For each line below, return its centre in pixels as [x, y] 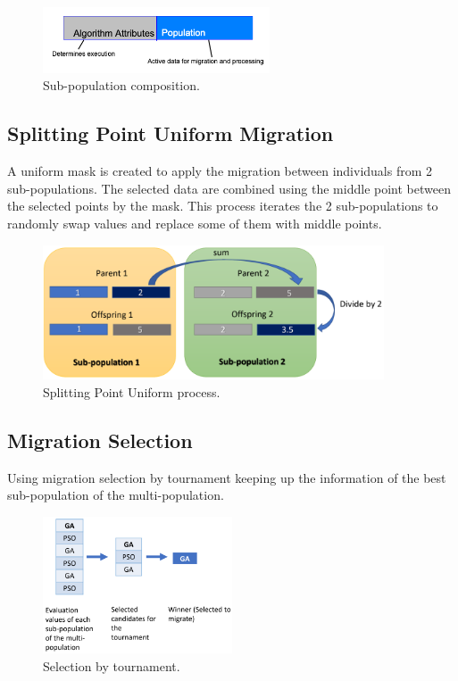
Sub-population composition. [121, 85]
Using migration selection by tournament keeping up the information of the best [227, 477]
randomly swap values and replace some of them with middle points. [195, 224]
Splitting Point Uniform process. [132, 391]
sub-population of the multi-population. [116, 495]
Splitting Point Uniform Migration [171, 133]
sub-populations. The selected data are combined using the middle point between [229, 188]
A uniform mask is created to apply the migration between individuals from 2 [220, 171]
